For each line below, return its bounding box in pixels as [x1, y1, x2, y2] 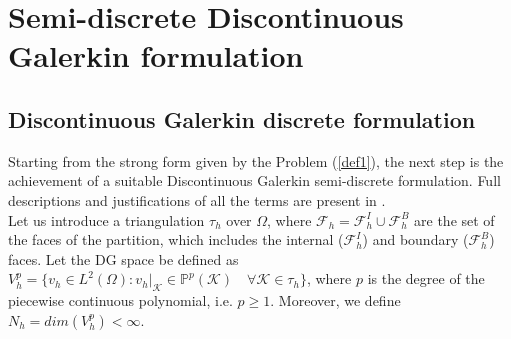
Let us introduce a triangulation [8, 209, 205, 230]
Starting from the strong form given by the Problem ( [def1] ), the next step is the [8, 150, 504, 171]
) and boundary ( [362, 229, 469, 250]
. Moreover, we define [270, 290, 401, 311]
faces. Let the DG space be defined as [8, 248, 239, 269]
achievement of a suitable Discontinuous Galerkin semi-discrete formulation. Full [8, 170, 501, 191]
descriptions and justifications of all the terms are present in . [8, 189, 386, 210]
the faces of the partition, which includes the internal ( [8, 229, 344, 250]
